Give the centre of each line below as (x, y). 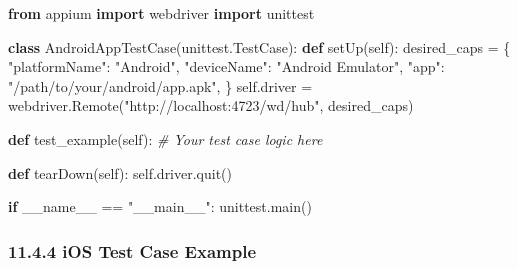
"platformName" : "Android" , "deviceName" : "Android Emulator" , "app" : (226, 66)
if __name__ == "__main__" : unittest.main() (160, 206)
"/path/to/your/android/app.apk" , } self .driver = (160, 85)
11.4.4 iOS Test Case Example (132, 250)
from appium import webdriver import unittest (161, 13)
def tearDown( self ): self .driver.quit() (120, 172)
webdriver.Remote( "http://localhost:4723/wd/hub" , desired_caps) (211, 105)
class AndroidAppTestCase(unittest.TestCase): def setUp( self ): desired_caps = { (259, 46)
